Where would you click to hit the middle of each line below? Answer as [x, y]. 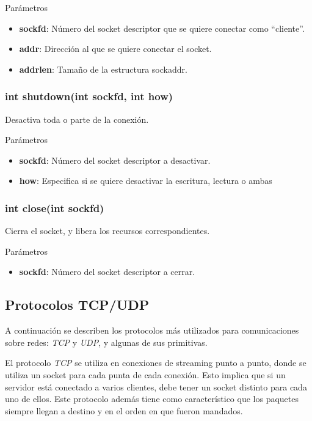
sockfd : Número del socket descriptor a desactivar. [115, 160]
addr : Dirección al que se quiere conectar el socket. [115, 49]
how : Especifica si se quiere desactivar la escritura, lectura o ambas [146, 181]
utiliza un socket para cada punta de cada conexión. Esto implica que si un [145, 374]
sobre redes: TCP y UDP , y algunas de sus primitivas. [106, 342]
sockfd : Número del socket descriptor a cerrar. [107, 272]
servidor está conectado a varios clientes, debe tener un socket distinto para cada [156, 386]
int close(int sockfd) [55, 207]
